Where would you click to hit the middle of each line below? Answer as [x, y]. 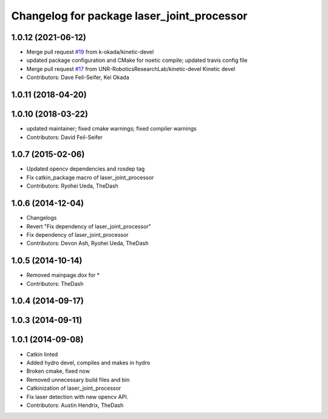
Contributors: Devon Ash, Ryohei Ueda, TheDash [87, 244]
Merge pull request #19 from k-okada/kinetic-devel [90, 52]
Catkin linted [42, 354]
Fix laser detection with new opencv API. [77, 397]
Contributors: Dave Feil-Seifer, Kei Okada [78, 77]
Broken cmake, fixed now [58, 371]
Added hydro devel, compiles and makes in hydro [88, 363]
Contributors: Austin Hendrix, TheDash [75, 405]
